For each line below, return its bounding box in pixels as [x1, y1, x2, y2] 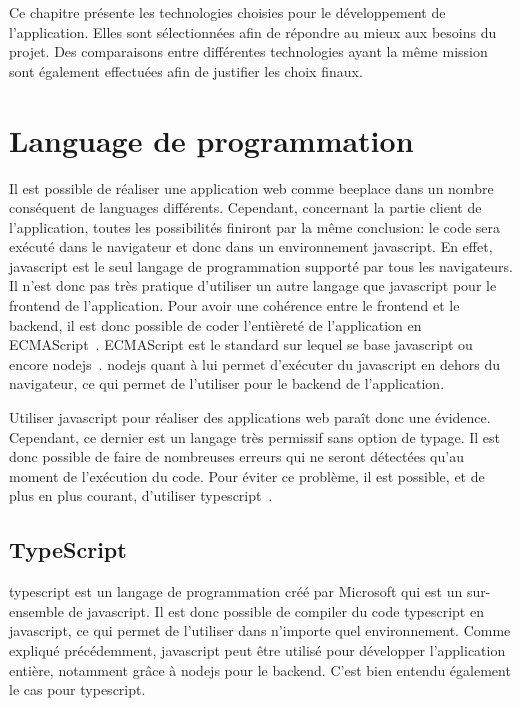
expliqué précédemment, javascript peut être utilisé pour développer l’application [9, 639, 506, 660]
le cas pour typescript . [9, 679, 146, 700]
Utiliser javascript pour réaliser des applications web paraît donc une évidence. [9, 407, 491, 428]
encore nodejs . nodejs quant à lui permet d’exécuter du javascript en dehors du [9, 353, 500, 374]
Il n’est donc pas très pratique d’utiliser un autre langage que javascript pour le [9, 275, 497, 296]
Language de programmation [9, 119, 414, 160]
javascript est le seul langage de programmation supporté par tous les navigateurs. [9, 255, 513, 276]
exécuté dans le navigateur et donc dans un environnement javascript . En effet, [9, 236, 493, 257]
